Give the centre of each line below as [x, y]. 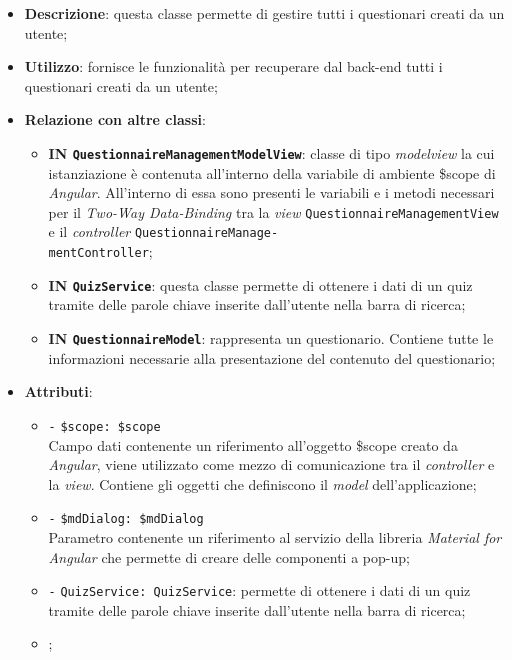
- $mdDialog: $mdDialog [126, 519]
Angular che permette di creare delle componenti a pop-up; [229, 556]
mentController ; [100, 251]
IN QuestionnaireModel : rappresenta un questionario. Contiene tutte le [271, 338]
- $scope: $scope [104, 426]
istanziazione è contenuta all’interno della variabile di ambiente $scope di [272, 172]
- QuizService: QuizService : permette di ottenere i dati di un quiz [259, 590]
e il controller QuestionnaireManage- [163, 231]
